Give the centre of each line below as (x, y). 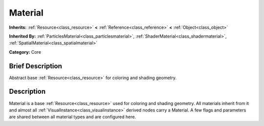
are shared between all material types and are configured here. (73, 117)
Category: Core (25, 52)
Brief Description (35, 66)
